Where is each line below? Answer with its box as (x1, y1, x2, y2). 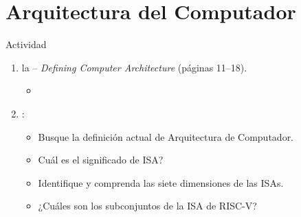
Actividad (5, 37, 47, 52)
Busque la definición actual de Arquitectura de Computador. (38, 129, 294, 144)
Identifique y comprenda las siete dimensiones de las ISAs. (38, 175, 284, 190)
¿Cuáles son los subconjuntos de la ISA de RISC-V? (38, 198, 257, 213)
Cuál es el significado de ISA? (38, 152, 164, 167)
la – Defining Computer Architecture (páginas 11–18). (21, 60, 247, 74)
